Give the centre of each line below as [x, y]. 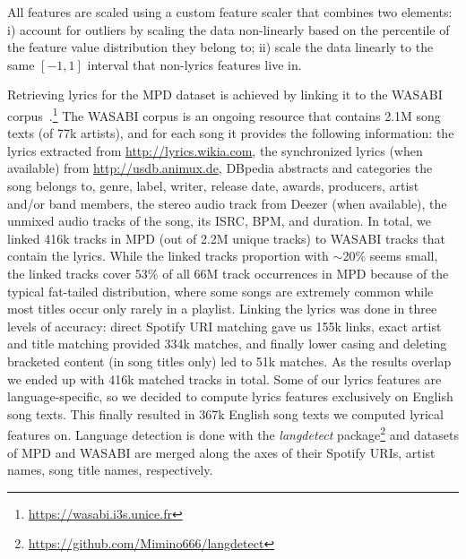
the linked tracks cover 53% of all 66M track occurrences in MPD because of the [228, 273]
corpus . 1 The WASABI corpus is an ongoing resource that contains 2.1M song [224, 114]
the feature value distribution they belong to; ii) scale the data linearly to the [220, 47]
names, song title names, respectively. [110, 470]
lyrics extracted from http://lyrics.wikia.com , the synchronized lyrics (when [215, 150]
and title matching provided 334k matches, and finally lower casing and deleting [227, 344]
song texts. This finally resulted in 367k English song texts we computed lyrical [225, 413]
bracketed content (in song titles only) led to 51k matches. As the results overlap [229, 361]
